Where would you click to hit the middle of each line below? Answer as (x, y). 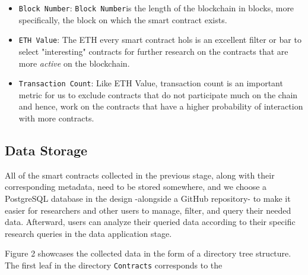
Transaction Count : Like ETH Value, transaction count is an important (151, 83)
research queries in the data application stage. (88, 233)
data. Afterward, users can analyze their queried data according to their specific (150, 222)
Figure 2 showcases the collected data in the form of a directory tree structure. (148, 253)
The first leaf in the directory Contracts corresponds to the (114, 265)
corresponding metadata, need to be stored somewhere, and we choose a (136, 187)
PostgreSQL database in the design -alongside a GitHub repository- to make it (148, 198)
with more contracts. (56, 118)
